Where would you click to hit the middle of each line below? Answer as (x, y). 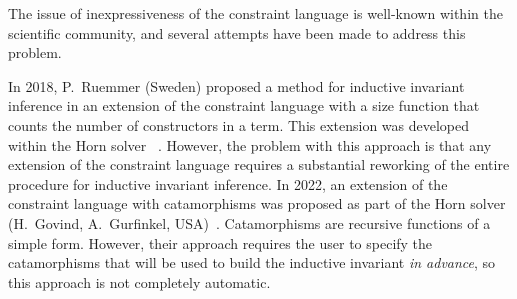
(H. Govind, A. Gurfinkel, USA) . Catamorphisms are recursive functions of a (249, 222)
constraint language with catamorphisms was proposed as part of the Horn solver (257, 203)
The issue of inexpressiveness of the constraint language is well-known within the (255, 13)
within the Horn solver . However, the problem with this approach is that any (250, 144)
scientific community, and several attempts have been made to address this (237, 32)
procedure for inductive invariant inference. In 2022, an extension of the (228, 183)
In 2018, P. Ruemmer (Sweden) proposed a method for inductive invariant (236, 85)
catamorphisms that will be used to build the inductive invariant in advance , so (252, 262)
